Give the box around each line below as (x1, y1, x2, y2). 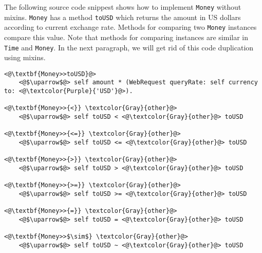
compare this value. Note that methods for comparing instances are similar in (4, 31, 249, 42)
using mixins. (4, 52, 46, 63)
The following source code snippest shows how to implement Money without (4, 2, 241, 12)
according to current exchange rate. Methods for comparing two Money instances (4, 22, 257, 32)
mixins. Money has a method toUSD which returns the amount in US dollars (4, 11, 241, 22)
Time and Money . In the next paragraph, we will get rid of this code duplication (4, 42, 254, 52)
